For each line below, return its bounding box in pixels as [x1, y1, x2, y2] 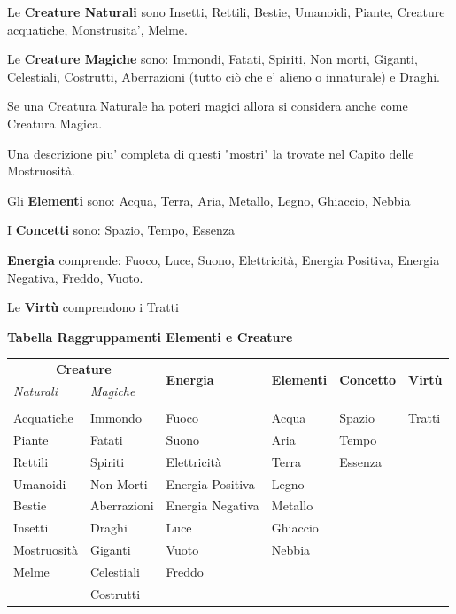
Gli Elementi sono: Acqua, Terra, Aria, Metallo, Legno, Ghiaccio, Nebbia [7, 190, 411, 209]
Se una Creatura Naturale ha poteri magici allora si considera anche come [7, 97, 408, 115]
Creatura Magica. [7, 113, 103, 132]
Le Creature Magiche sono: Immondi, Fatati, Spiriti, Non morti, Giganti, [7, 50, 418, 68]
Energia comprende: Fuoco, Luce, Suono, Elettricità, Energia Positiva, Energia [7, 250, 440, 268]
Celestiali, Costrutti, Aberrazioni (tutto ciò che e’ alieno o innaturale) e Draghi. [7, 66, 441, 85]
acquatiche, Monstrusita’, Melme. [7, 19, 188, 38]
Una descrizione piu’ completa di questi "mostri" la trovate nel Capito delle [7, 144, 414, 162]
